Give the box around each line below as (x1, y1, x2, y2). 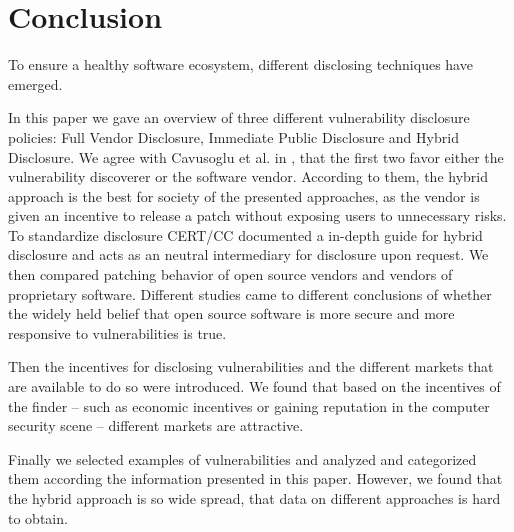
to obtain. (8, 507, 68, 528)
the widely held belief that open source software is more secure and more (8, 303, 455, 324)
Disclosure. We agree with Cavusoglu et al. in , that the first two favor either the (8, 146, 504, 167)
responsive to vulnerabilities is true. (8, 322, 227, 343)
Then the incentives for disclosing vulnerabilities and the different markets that (8, 356, 494, 377)
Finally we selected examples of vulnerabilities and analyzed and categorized (8, 448, 477, 469)
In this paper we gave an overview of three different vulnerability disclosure (8, 107, 470, 128)
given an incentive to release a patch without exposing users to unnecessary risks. (8, 205, 507, 226)
